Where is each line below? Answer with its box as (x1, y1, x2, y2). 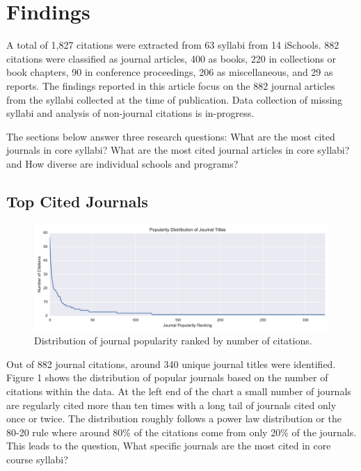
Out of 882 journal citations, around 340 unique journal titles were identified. (6, 356, 336, 371)
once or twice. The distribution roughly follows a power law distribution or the (6, 411, 342, 426)
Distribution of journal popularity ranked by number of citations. (34, 333, 312, 348)
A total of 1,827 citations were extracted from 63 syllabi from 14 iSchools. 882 (6, 38, 339, 52)
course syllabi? (6, 452, 68, 467)
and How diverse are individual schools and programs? (6, 156, 239, 170)
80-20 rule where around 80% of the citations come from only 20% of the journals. (6, 424, 357, 439)
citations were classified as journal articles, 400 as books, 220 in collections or (6, 51, 337, 65)
